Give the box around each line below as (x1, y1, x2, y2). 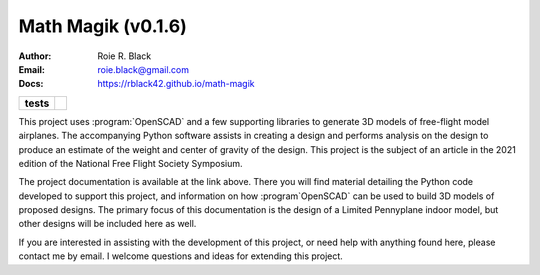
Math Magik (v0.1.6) (18, 15, 187, 37)
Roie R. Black (97, 50, 152, 62)
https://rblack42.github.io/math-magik (97, 78, 255, 90)
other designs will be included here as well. (18, 218, 197, 230)
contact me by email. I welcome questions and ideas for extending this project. (18, 250, 344, 262)
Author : (18, 50, 52, 62)
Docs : (18, 78, 44, 90)
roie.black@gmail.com (97, 63, 190, 75)
